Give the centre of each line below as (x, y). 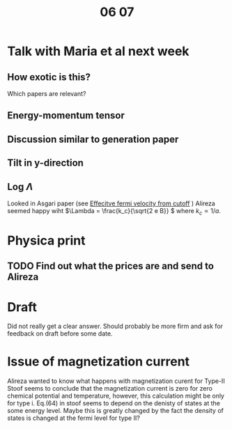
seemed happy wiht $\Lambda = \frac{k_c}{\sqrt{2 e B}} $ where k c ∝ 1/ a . (114, 211)
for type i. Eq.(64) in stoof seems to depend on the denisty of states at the (114, 403)
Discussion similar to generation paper (93, 139)
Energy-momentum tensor (66, 116)
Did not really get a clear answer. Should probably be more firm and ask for (115, 326)
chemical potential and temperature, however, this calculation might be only (116, 396)
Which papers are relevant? (47, 94)
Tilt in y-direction (45, 163)
